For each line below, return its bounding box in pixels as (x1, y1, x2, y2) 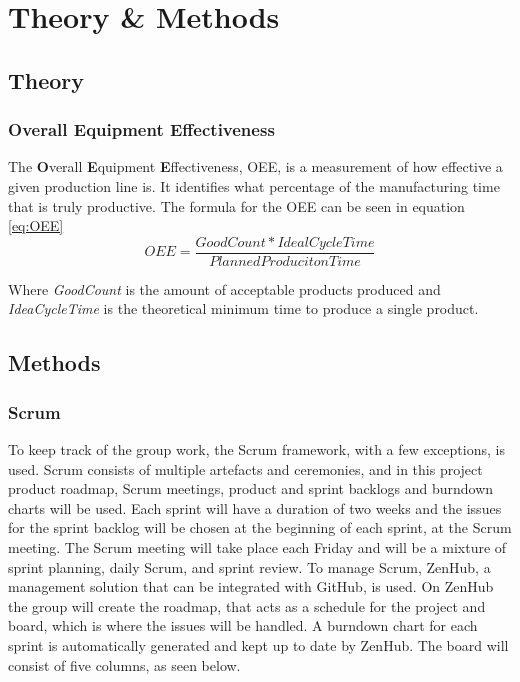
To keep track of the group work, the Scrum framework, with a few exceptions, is (8, 439, 505, 459)
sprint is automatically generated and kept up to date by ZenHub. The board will (8, 634, 509, 655)
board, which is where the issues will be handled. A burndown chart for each (8, 615, 478, 636)
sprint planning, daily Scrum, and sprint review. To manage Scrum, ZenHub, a (8, 556, 491, 577)
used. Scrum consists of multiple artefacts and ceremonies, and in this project (8, 458, 483, 479)
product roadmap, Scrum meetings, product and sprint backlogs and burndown (8, 478, 494, 499)
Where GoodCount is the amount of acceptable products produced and (8, 278, 441, 299)
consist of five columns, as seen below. (8, 654, 241, 675)
